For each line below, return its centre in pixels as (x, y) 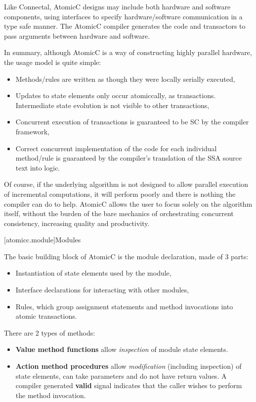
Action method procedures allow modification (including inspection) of (128, 366)
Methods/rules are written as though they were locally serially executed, (125, 79)
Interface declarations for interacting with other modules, (102, 290)
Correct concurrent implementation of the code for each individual (116, 148)
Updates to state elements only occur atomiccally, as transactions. (116, 95)
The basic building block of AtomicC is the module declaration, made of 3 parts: (126, 256)
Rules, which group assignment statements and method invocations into (124, 306)
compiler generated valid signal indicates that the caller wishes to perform (129, 385)
